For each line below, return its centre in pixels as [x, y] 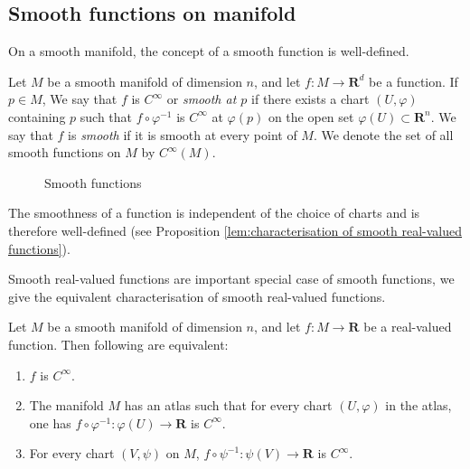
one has [50, 422]
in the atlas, [418, 405]
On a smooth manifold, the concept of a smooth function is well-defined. [209, 51]
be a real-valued [408, 327]
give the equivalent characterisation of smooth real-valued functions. [197, 296]
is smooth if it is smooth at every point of [183, 134]
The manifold [66, 405]
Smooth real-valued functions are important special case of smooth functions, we [231, 279]
